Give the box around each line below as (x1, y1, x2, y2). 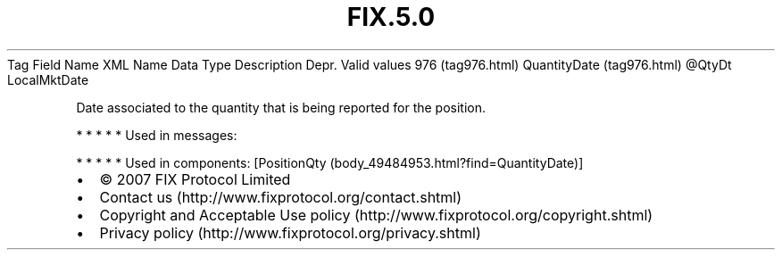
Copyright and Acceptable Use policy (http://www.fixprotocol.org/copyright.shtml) (99, 205, 653, 224)
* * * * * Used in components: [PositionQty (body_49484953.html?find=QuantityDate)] (76, 154, 584, 170)
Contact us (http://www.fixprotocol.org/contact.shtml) (99, 187, 462, 206)
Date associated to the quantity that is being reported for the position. (76, 99, 487, 115)
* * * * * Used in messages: (76, 127, 237, 143)
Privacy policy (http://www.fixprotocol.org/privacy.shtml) (99, 223, 481, 242)
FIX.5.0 (346, 2, 436, 32)
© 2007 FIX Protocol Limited (99, 170, 291, 188)
